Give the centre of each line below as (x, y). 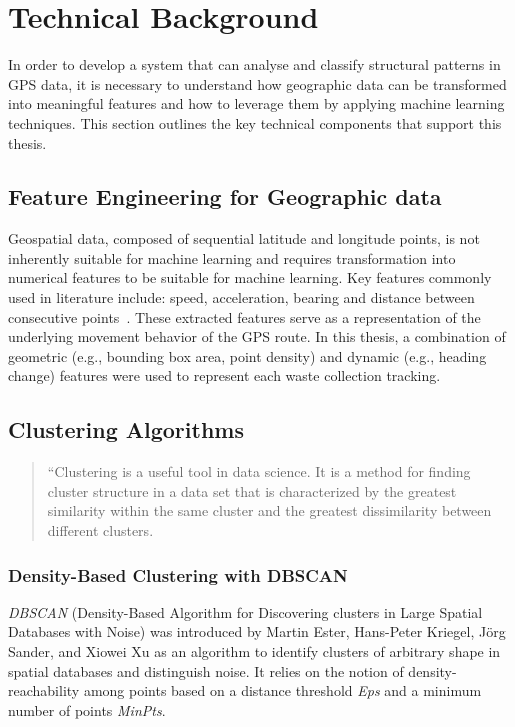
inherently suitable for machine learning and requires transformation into (232, 257)
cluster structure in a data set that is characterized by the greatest (252, 490)
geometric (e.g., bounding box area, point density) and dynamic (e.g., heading (247, 355)
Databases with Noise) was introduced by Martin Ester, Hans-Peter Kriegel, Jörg (257, 631)
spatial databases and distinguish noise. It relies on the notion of (206, 670)
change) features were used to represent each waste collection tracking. (224, 375)
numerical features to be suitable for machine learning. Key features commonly (250, 277)
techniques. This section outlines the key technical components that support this (255, 122)
